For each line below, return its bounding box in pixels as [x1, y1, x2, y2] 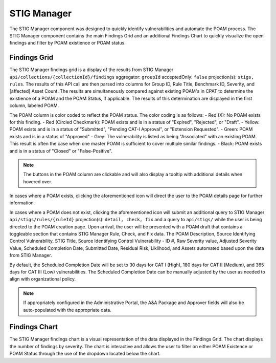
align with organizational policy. [9, 276, 76, 282]
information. [9, 200, 35, 206]
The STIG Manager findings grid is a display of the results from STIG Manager [9, 67, 174, 73]
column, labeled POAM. [9, 102, 59, 109]
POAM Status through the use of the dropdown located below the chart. [9, 351, 161, 357]
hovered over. [23, 178, 53, 184]
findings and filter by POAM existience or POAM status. [9, 40, 126, 46]
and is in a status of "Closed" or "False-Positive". [9, 147, 112, 154]
